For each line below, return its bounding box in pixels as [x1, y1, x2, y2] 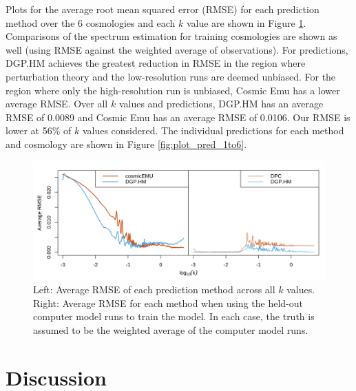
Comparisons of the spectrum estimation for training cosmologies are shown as [6, 29, 337, 43]
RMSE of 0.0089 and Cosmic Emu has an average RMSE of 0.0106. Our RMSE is [6, 109, 350, 124]
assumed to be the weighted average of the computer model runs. [33, 322, 308, 337]
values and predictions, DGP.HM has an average [118, 96, 324, 111]
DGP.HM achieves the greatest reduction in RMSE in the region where [6, 56, 306, 70]
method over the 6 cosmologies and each [6, 15, 176, 30]
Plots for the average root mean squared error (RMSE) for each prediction [6, 2, 320, 16]
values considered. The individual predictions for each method [82, 123, 344, 138]
